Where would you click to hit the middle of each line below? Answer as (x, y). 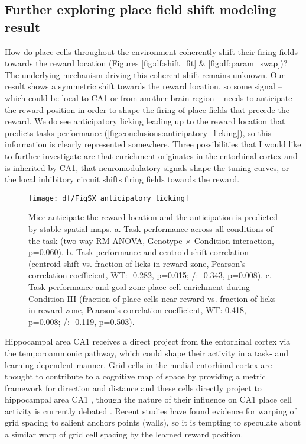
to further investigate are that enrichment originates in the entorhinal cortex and (151, 155)
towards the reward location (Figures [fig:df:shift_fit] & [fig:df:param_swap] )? (146, 63)
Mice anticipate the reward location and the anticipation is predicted (153, 217)
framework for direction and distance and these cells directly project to (133, 387)
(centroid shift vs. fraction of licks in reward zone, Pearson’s (137, 263)
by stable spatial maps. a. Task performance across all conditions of (151, 228)
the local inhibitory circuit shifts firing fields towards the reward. (122, 179)
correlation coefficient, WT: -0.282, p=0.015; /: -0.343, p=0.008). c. (150, 275)
